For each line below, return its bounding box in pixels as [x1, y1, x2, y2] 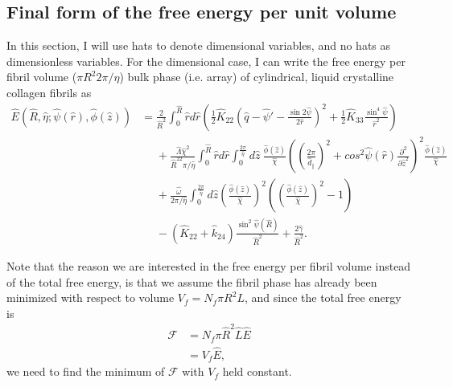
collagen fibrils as [6, 84, 92, 100]
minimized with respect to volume [6, 289, 175, 306]
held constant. [222, 363, 292, 380]
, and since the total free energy [244, 289, 402, 306]
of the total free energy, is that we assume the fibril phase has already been [6, 273, 377, 290]
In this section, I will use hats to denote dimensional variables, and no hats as [6, 37, 391, 54]
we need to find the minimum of [6, 363, 165, 380]
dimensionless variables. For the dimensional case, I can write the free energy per [6, 52, 406, 69]
